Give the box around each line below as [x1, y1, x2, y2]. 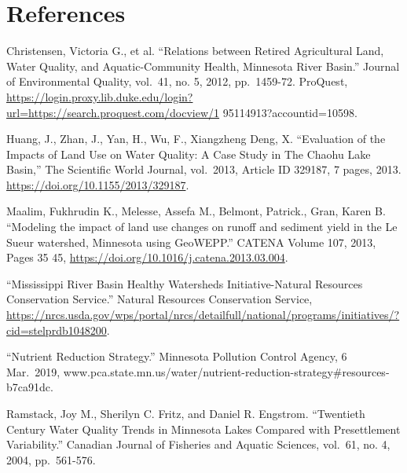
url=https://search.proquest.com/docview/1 [6, 104, 220, 120]
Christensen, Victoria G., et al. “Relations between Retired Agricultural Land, [6, 42, 384, 59]
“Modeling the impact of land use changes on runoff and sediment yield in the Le [6, 218, 398, 235]
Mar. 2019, [6, 363, 60, 379]
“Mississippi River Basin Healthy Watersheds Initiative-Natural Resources [6, 275, 363, 291]
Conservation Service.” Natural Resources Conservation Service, [6, 291, 313, 307]
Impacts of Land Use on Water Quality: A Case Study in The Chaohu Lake [6, 145, 371, 162]
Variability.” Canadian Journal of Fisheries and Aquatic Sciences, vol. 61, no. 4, [6, 436, 390, 453]
